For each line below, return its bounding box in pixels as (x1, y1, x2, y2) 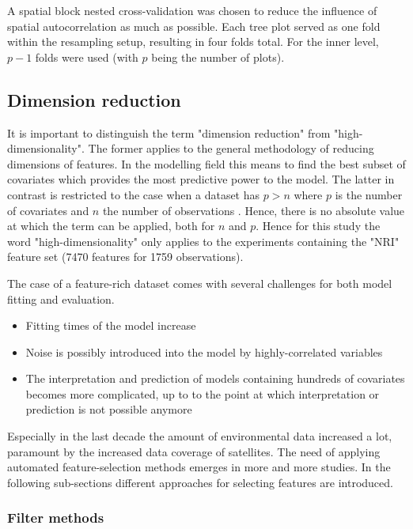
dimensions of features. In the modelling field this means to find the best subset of (7, 155, 406, 172)
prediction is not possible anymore (25, 401, 192, 418)
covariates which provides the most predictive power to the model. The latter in (7, 171, 395, 187)
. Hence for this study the (256, 217, 381, 234)
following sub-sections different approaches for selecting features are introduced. (7, 474, 393, 490)
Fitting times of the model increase (25, 317, 196, 334)
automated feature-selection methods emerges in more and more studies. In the (7, 459, 391, 475)
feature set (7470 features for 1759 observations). (7, 248, 244, 265)
